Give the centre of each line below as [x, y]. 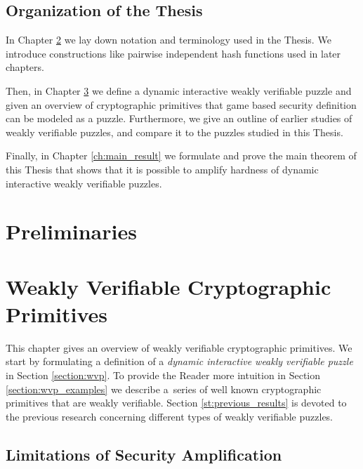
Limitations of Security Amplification [144, 454]
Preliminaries [71, 231]
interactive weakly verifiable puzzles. [84, 183]
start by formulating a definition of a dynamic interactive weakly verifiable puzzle [179, 361]
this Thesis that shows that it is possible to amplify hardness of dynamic [162, 169]
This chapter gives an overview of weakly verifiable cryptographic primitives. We [179, 347]
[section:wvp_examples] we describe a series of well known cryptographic [164, 389]
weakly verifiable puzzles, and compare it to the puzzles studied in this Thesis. [174, 132]
